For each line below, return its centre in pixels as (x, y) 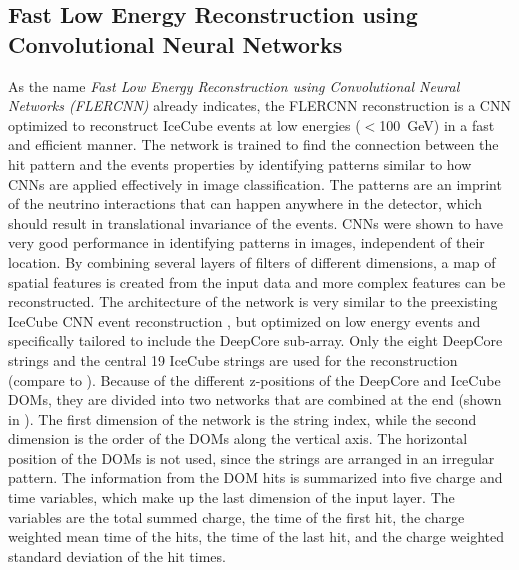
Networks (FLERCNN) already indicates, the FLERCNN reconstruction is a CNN (259, 105)
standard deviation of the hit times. (117, 555)
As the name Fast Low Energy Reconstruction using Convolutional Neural (234, 85)
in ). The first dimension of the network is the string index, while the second (242, 418)
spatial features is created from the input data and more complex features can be (257, 281)
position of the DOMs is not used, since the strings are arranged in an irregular (251, 457)
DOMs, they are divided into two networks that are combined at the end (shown (255, 399)
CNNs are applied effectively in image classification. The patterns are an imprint (255, 183)
